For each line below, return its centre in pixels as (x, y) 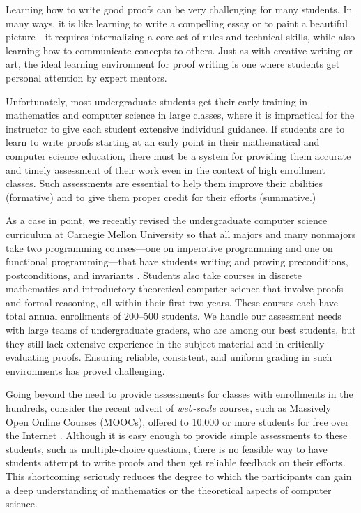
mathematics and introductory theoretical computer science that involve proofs (175, 289)
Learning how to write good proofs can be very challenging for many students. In (179, 9)
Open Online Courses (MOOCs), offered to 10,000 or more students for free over (177, 421)
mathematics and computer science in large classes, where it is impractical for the (180, 115)
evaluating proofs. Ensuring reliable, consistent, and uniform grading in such (169, 357)
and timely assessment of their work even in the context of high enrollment (166, 169)
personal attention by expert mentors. (86, 77)
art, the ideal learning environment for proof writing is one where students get (173, 64)
